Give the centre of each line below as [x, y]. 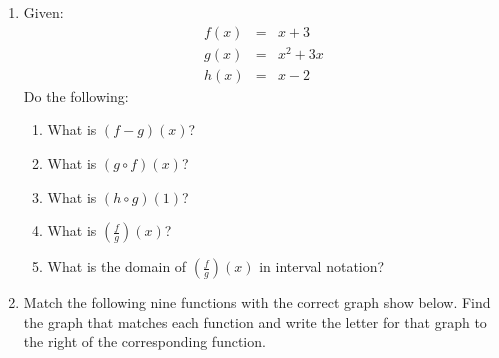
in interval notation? [322, 266]
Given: [43, 12]
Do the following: [76, 95]
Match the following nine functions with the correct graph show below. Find [257, 302]
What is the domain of [117, 266]
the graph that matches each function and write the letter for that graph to [255, 321]
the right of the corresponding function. [144, 341]
